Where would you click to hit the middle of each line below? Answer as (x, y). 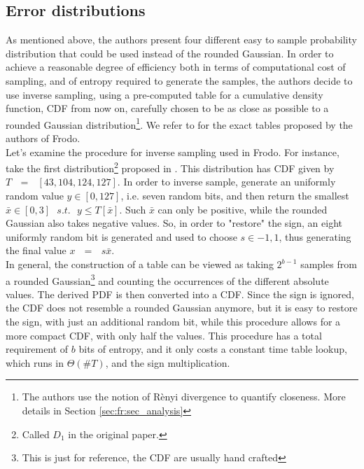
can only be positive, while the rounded (243, 209)
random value (35, 196)
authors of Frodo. (43, 138)
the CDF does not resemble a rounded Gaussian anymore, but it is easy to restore (182, 308)
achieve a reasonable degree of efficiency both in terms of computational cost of (176, 67)
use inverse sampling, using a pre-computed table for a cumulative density (164, 94)
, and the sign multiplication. (168, 362)
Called (36, 434)
